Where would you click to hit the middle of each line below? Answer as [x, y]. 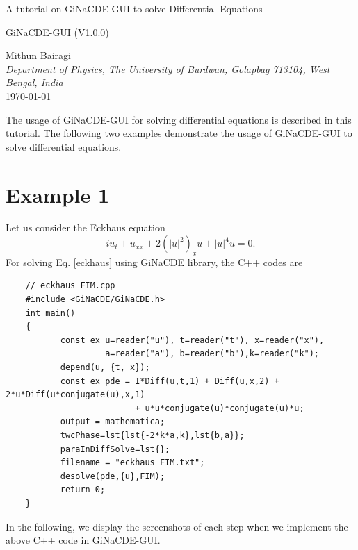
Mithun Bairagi [38, 55]
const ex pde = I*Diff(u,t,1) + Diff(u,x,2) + [170, 381]
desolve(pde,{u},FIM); [113, 476]
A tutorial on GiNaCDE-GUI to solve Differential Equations [134, 8]
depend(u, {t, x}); [105, 368]
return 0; [83, 490]
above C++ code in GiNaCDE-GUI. [83, 540]
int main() [50, 313]
